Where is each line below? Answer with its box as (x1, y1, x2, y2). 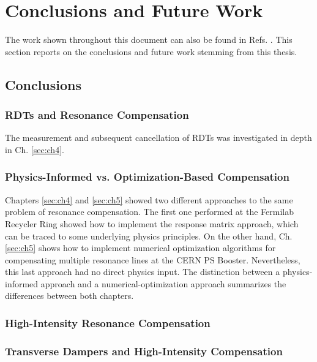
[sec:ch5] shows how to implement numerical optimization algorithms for (5, 241, 276, 254)
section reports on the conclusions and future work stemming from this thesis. (5, 45, 297, 58)
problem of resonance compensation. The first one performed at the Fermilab (5, 205, 294, 218)
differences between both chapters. (5, 289, 134, 302)
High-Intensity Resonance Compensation (5, 315, 211, 330)
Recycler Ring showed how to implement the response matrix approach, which (5, 217, 299, 230)
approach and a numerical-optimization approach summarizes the (40, 277, 286, 290)
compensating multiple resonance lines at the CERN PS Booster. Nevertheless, (5, 253, 300, 266)
